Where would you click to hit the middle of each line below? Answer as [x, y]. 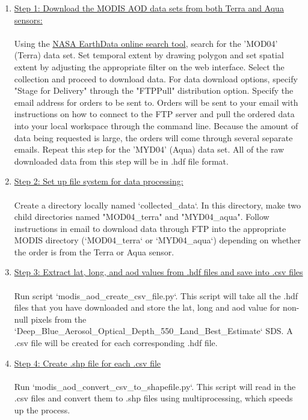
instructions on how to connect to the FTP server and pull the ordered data [154, 114]
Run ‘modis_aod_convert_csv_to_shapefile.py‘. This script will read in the [155, 386]
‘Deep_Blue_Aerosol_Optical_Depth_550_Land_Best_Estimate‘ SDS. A [153, 331]
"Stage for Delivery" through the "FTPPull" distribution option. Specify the [154, 90]
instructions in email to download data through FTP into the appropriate [150, 228]
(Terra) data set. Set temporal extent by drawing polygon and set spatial [149, 55]
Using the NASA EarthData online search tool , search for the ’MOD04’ [146, 43]
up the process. [42, 410]
